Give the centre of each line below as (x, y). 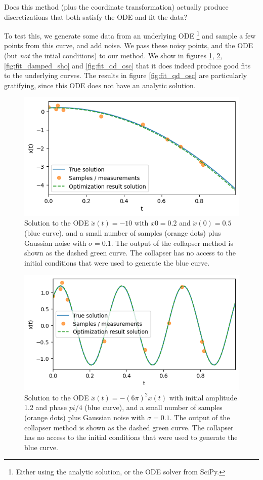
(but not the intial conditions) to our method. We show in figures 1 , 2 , (113, 56)
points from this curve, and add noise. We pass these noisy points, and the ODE (129, 45)
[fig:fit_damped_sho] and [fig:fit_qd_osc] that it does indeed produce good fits (127, 65)
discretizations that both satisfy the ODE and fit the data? (96, 16)
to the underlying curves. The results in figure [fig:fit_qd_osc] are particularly (126, 75)
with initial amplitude (203, 397)
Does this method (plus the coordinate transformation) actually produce (116, 7)
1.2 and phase (46, 407)
